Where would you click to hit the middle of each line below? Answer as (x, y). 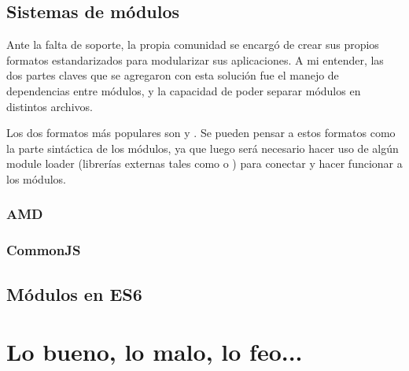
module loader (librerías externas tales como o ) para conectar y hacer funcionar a (204, 163)
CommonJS (44, 250)
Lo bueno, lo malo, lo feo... (155, 352)
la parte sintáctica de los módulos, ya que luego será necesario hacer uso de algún (203, 148)
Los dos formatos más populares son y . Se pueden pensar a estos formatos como (201, 133)
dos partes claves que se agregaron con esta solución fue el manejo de (173, 75)
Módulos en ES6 (74, 293)
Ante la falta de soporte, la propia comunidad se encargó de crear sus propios (193, 45)
